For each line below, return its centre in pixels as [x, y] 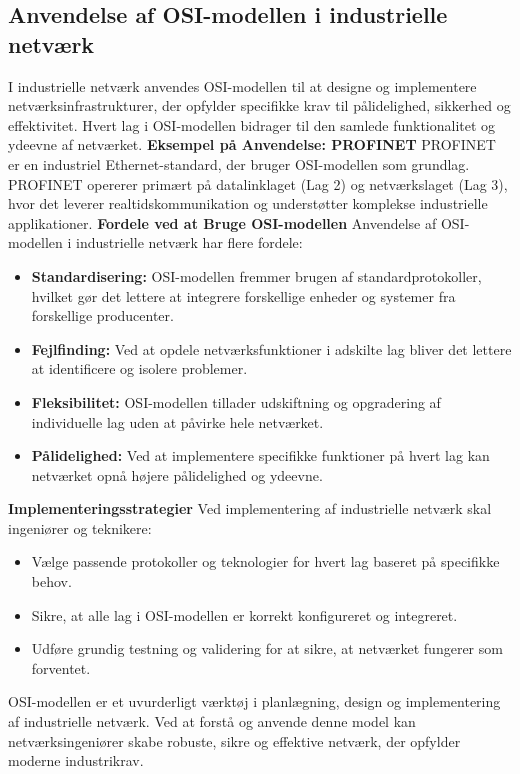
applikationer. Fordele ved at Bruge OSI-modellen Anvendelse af [222, 222]
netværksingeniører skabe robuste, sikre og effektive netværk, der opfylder [234, 740]
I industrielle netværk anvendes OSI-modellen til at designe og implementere [242, 85]
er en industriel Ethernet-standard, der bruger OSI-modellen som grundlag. [239, 163]
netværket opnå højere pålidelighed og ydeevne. [177, 474]
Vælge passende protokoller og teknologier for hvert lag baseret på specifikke [265, 561]
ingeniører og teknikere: [80, 527]
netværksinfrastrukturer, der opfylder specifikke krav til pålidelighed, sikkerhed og [259, 105]
